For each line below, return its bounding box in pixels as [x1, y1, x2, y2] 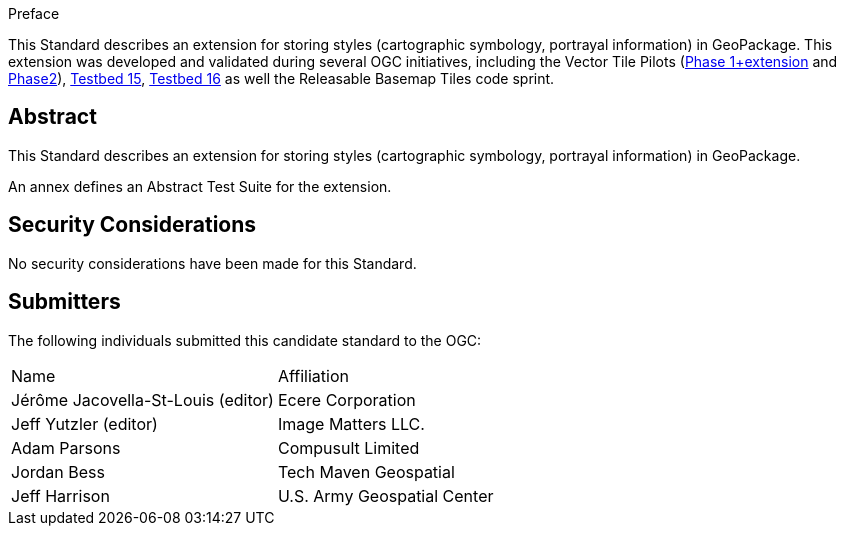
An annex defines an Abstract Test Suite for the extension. [8, 177, 392, 195]
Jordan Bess [11, 461, 105, 482]
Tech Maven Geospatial [277, 461, 455, 482]
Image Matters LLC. [277, 413, 425, 434]
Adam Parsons [11, 437, 121, 458]
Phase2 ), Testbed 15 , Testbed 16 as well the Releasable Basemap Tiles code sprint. [8, 70, 555, 87]
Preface [8, 5, 60, 22]
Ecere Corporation [277, 389, 416, 410]
